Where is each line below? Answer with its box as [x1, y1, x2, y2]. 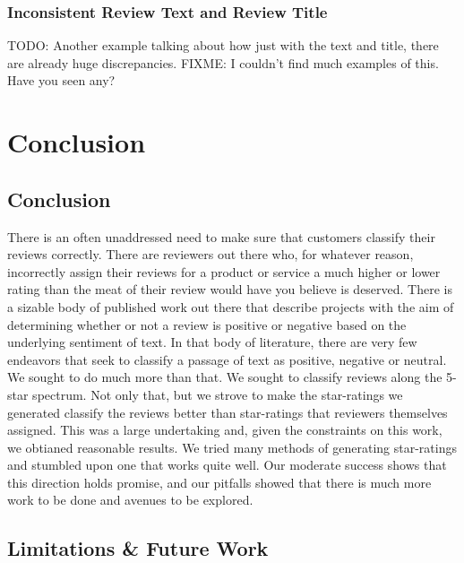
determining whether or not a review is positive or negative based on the [7, 315, 407, 333]
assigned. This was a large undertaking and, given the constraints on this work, [7, 420, 443, 439]
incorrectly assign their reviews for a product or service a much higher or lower [7, 262, 441, 281]
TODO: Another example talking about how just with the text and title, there [7, 36, 439, 55]
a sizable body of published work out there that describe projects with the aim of [7, 297, 454, 316]
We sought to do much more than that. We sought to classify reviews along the [7, 368, 443, 386]
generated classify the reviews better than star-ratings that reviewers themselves [7, 403, 448, 421]
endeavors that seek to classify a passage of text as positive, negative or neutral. [7, 350, 447, 368]
